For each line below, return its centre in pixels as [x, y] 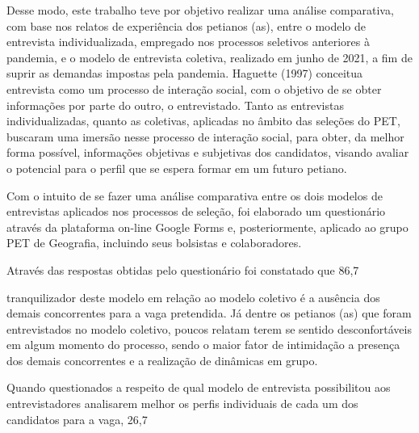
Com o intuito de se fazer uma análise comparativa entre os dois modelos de [195, 195]
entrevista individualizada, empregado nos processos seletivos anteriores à [188, 42]
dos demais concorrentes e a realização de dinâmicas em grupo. [162, 360]
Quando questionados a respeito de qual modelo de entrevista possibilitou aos [199, 387]
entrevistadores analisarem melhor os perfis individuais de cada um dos [182, 404]
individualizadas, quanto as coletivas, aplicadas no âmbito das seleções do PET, [203, 121]
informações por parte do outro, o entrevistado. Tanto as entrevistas [175, 105]
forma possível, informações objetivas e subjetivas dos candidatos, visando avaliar [208, 152]
